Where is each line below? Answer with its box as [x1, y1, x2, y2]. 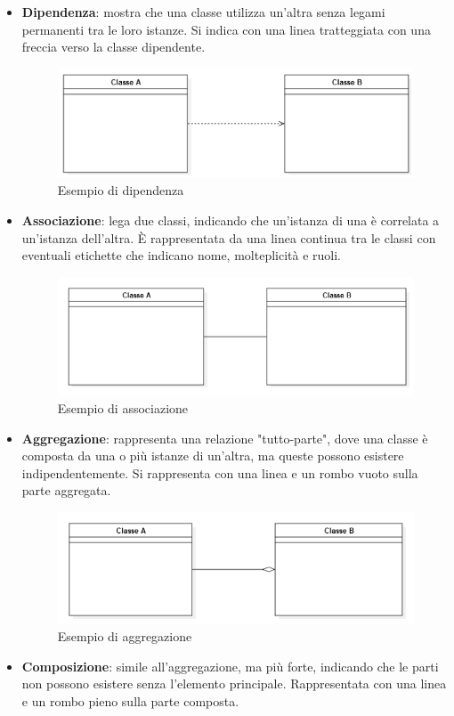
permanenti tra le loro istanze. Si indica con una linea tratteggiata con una [21, 20, 431, 38]
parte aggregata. [21, 481, 111, 500]
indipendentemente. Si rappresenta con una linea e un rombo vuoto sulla [21, 463, 418, 482]
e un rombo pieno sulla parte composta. [21, 691, 239, 710]
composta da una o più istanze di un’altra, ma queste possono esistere [21, 446, 404, 465]
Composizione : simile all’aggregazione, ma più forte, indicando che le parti [21, 656, 439, 675]
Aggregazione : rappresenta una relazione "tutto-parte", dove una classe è [21, 428, 428, 447]
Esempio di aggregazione [57, 627, 192, 646]
